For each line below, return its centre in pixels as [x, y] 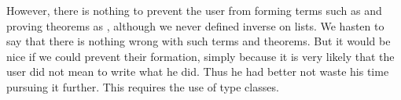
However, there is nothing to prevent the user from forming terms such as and [194, 10]
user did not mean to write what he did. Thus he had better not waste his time [198, 71]
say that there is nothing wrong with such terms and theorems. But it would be [199, 41]
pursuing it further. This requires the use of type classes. [143, 86]
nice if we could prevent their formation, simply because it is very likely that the [200, 56]
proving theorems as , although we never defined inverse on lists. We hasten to [195, 25]
